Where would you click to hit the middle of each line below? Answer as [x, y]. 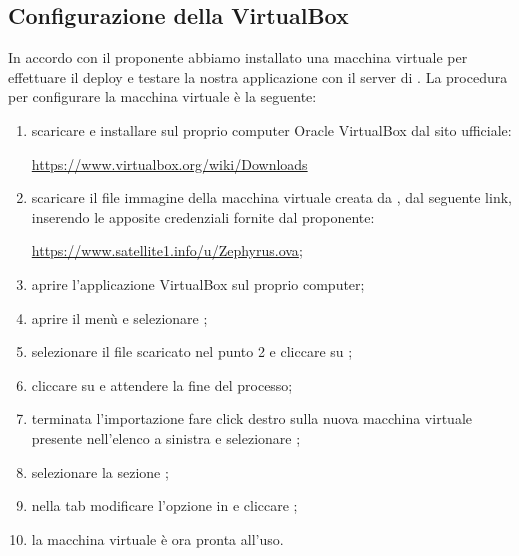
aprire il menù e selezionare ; [119, 317]
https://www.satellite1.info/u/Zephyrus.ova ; [167, 250]
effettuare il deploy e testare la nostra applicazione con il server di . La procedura [258, 76]
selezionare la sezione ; [100, 471]
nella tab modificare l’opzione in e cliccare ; [164, 505]
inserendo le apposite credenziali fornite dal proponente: [203, 216]
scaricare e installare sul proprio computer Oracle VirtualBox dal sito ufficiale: [271, 129]
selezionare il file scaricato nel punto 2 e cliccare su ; [192, 351]
